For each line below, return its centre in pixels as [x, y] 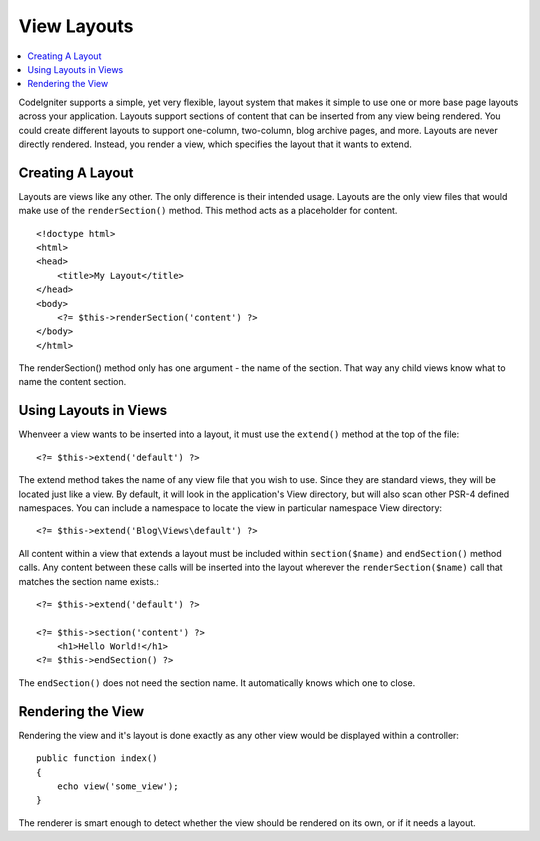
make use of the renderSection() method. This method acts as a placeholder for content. [208, 211]
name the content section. [72, 382]
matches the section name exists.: [89, 581]
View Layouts [76, 26]
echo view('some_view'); [117, 786]
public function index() [97, 758]
